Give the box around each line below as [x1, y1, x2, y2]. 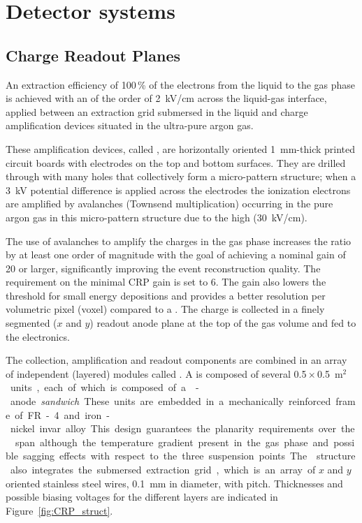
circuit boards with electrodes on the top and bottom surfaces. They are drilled [6, 155, 346, 170]
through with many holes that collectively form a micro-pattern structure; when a [6, 169, 356, 184]
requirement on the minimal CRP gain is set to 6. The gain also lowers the [6, 274, 326, 289]
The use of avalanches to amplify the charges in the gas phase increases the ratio [6, 233, 352, 248]
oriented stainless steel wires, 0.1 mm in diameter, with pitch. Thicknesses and [6, 476, 343, 490]
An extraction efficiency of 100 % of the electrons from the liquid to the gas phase [6, 77, 356, 91]
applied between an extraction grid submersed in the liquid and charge [6, 104, 308, 119]
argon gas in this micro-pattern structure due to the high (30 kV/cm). [6, 209, 307, 224]
